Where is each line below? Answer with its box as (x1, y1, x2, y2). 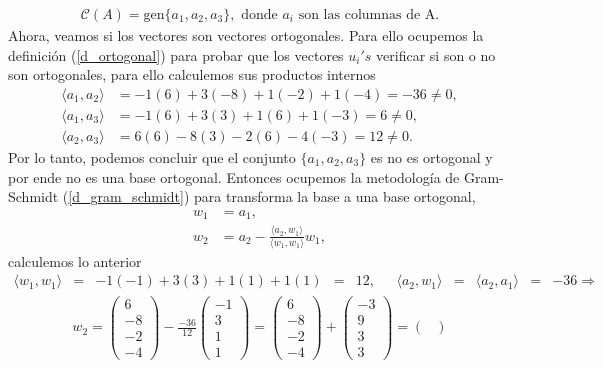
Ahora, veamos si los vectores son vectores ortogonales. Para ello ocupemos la (8, 25, 484, 46)
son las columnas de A (298, 8, 436, 23)
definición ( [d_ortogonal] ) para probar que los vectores (8, 44, 344, 65)
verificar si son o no (376, 44, 496, 65)
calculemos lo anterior (8, 250, 142, 271)
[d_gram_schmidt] (68, 186, 184, 207)
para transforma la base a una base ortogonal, (194, 186, 476, 207)
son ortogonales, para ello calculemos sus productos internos (8, 64, 376, 85)
